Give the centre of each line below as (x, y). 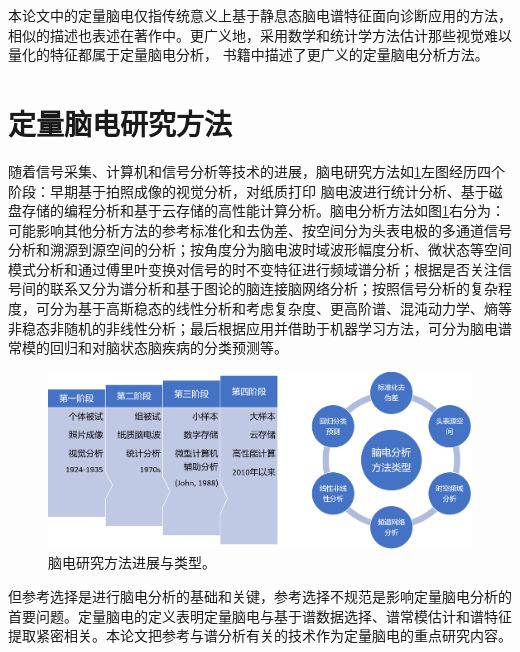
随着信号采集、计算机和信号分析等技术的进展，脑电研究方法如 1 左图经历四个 (256, 170)
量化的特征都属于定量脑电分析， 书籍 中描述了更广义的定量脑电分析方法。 (248, 54)
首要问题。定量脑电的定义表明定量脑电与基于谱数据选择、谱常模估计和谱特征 (260, 615)
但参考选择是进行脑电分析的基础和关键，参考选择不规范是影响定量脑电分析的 (260, 596)
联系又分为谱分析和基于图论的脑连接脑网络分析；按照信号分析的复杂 (273, 288)
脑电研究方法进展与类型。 (132, 562)
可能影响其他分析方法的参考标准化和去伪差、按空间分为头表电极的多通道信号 (260, 229)
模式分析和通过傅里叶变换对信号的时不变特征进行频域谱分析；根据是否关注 (253, 268)
